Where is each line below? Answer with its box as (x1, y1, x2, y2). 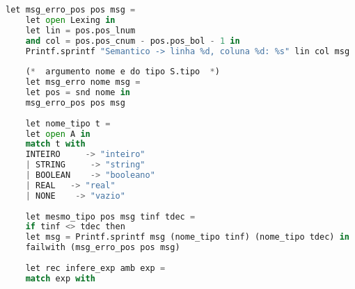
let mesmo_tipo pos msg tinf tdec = (25, 211, 196, 222)
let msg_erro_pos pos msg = (6, 5, 136, 15)
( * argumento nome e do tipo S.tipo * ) (25, 67, 220, 77)
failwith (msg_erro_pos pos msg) (25, 242, 180, 253)
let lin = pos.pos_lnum (25, 25, 136, 35)
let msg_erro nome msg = (25, 77, 141, 88)
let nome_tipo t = (25, 118, 111, 129)
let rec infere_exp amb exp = (25, 263, 166, 273)
